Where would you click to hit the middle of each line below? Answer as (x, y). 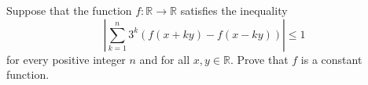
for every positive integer (66, 59)
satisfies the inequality (234, 10)
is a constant (331, 59)
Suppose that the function (69, 10)
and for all (165, 59)
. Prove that (259, 59)
